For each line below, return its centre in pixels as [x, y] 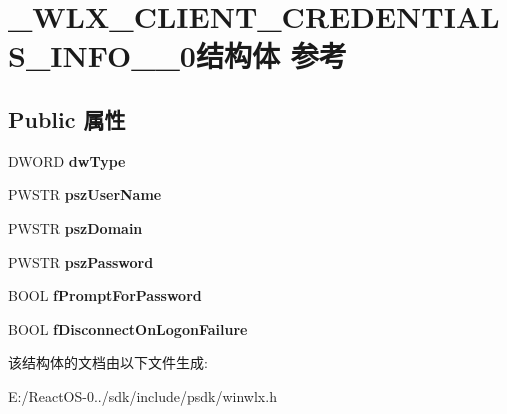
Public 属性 [67, 118]
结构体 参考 [271, 55]
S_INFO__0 [102, 55]
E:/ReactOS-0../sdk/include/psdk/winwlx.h [142, 395]
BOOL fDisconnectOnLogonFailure [128, 328]
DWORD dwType [67, 160]
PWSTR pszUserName [85, 194]
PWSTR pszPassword [81, 261]
